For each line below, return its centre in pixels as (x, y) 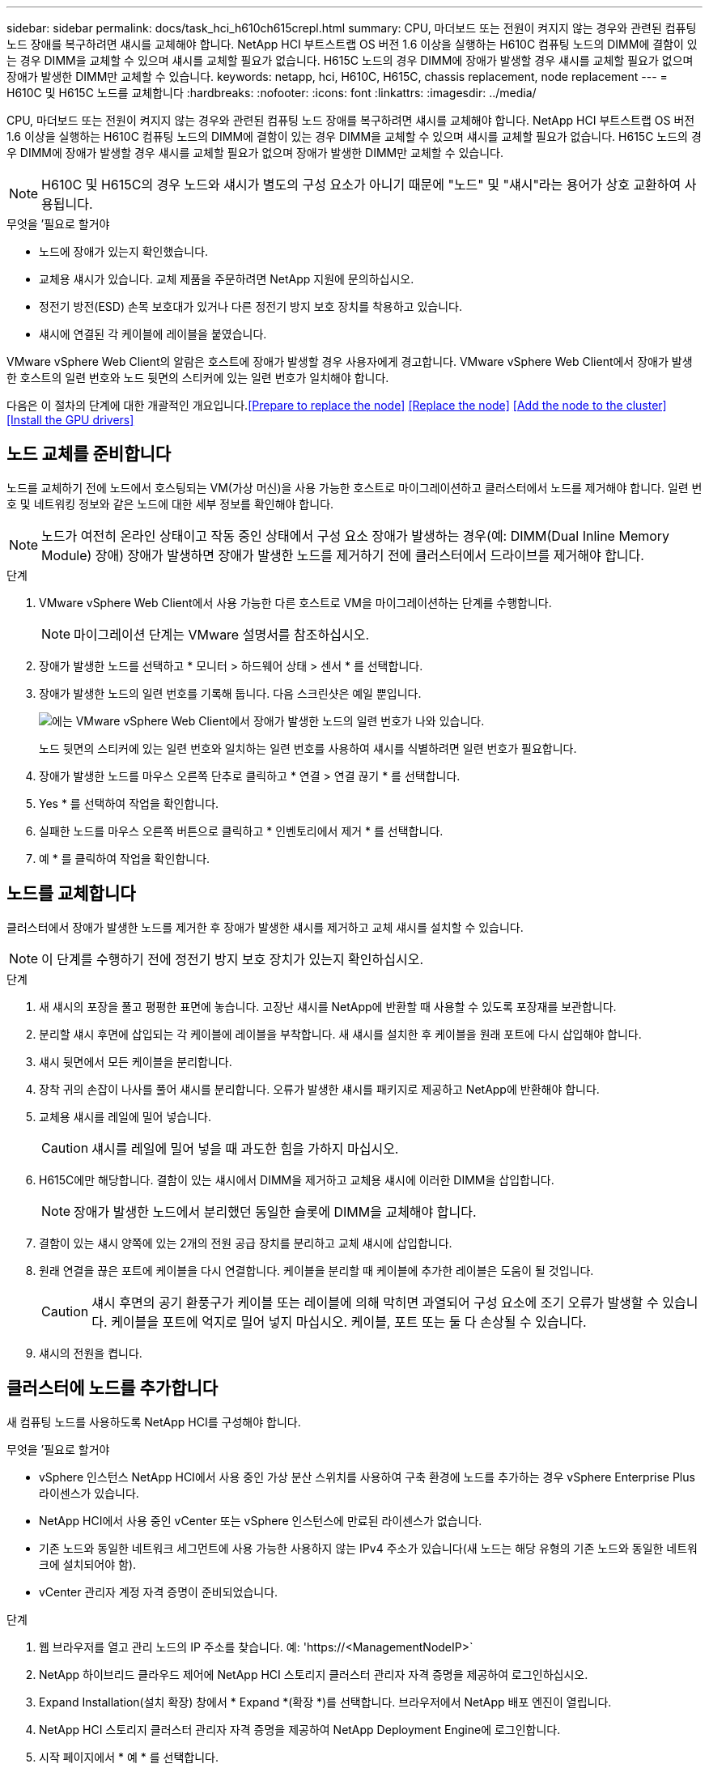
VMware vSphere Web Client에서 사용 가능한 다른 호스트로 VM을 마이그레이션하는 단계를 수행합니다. (295, 602)
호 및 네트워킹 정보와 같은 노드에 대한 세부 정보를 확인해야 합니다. (170, 504)
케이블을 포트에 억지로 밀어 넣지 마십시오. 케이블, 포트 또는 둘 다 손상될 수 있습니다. (349, 1322)
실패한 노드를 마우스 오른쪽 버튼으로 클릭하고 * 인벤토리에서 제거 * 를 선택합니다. (241, 831)
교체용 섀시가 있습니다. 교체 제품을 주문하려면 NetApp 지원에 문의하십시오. (227, 279)
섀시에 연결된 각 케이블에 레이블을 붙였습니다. (153, 334)
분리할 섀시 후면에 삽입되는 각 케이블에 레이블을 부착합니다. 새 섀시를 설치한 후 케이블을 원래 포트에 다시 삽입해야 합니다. (340, 1034)
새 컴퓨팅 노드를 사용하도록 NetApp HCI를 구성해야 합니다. (154, 1422)
